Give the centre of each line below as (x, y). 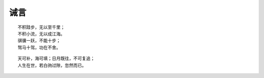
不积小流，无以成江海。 (41, 34)
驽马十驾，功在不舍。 (39, 47)
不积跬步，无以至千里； (41, 27)
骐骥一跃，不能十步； (39, 41)
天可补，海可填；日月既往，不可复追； (56, 59)
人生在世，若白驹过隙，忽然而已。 (52, 65)
